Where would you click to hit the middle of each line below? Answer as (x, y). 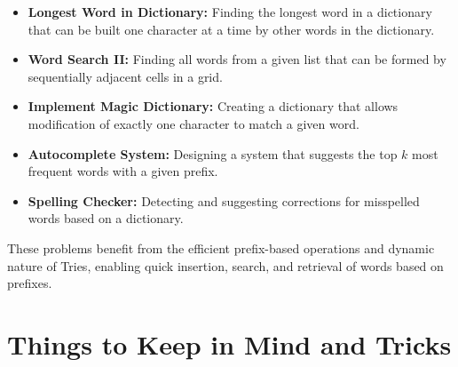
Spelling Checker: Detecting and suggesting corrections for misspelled (224, 200)
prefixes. (30, 283)
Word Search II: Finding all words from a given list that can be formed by (237, 59)
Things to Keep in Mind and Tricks (229, 343)
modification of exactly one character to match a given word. (193, 123)
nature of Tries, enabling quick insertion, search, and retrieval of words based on (225, 265)
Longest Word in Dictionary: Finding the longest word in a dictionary (230, 12)
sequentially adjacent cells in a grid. (125, 76)
